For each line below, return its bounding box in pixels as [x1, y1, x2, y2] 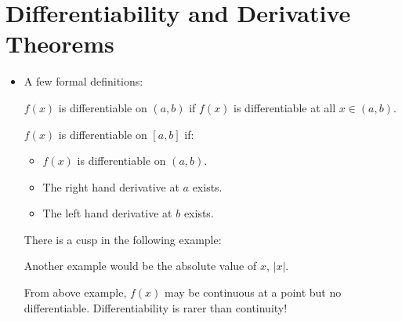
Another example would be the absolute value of [24, 257, 257, 274]
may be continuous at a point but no [164, 284, 342, 301]
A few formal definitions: [24, 73, 143, 89]
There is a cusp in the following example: [24, 231, 222, 247]
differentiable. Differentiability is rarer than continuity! [24, 299, 288, 316]
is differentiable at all [234, 99, 336, 115]
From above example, [24, 284, 127, 301]
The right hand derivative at [42, 178, 179, 195]
